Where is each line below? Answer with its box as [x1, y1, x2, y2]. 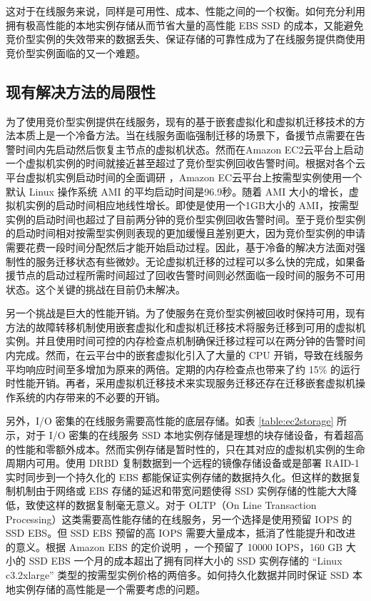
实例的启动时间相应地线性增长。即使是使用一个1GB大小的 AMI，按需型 [25, 198, 359, 213]
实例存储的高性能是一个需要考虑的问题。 [15, 581, 205, 596]
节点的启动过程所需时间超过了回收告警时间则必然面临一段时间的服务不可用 [15, 268, 365, 283]
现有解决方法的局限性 [6, 80, 156, 102]
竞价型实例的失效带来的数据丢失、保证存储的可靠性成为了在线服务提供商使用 [6, 31, 365, 46]
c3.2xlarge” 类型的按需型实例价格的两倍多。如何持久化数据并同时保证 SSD [6, 567, 350, 582]
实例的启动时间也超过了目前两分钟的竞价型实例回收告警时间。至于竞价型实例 [6, 211, 365, 226]
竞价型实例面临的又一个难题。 [6, 45, 146, 60]
